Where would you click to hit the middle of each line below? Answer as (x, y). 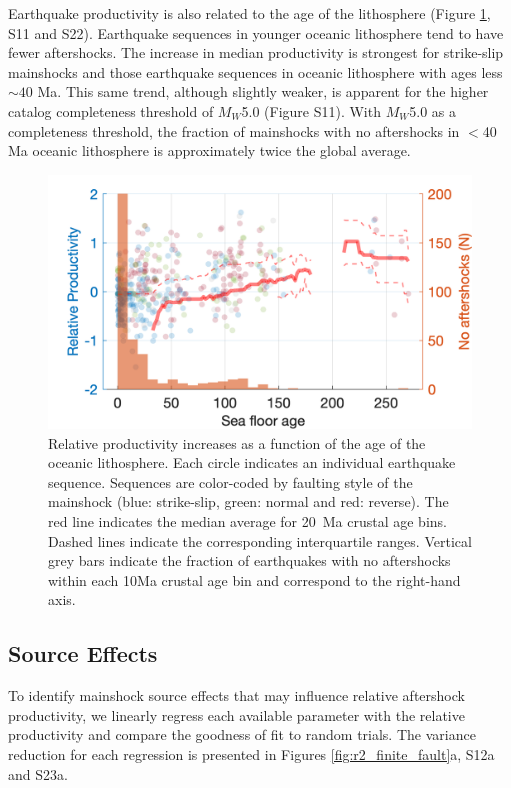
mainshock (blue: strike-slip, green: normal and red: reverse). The (248, 501)
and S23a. (38, 773)
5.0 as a (432, 110)
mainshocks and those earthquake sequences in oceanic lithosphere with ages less (255, 71)
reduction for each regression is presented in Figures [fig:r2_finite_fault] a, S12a (251, 753)
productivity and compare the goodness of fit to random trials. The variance (242, 734)
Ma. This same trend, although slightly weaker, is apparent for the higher (263, 91)
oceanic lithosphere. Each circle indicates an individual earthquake (252, 462)
